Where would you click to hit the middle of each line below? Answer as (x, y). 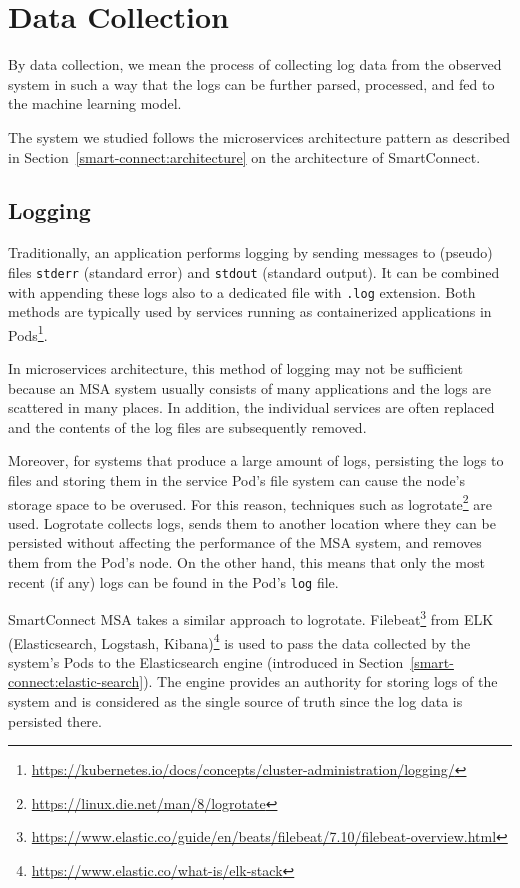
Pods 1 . (28, 333)
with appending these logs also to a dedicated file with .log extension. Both (242, 291)
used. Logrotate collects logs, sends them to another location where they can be (252, 522)
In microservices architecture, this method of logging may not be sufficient (236, 368)
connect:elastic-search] (76, 681)
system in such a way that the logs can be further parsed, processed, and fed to (251, 83)
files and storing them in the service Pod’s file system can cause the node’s (237, 480)
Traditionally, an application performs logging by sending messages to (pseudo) (250, 252)
